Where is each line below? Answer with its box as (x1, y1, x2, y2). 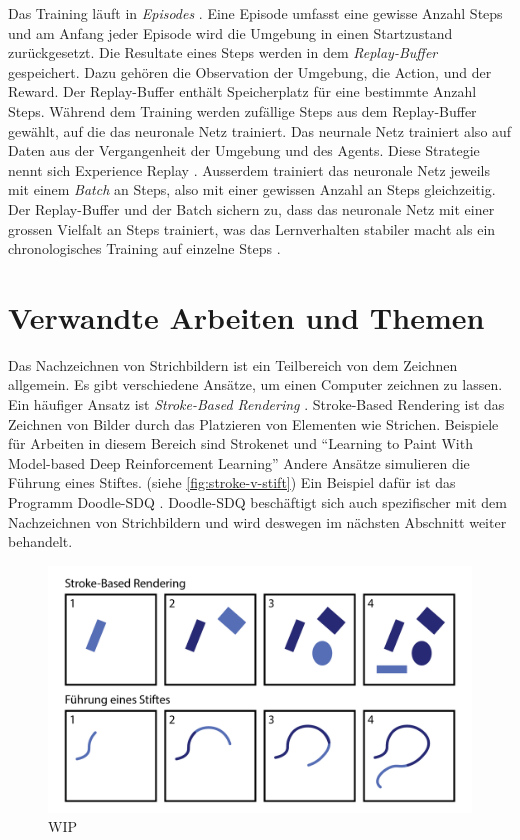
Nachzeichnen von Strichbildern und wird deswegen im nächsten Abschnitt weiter (8, 511, 507, 532)
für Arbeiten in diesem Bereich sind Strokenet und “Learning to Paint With (8, 433, 473, 454)
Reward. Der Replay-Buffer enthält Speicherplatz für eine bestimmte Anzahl (8, 81, 477, 102)
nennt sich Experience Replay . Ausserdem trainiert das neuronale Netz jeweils (8, 159, 491, 180)
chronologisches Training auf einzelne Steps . (8, 238, 281, 259)
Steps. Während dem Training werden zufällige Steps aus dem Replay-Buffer (8, 100, 477, 121)
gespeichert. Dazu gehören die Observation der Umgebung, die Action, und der (8, 61, 492, 82)
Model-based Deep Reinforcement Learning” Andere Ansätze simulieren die (8, 452, 470, 473)
